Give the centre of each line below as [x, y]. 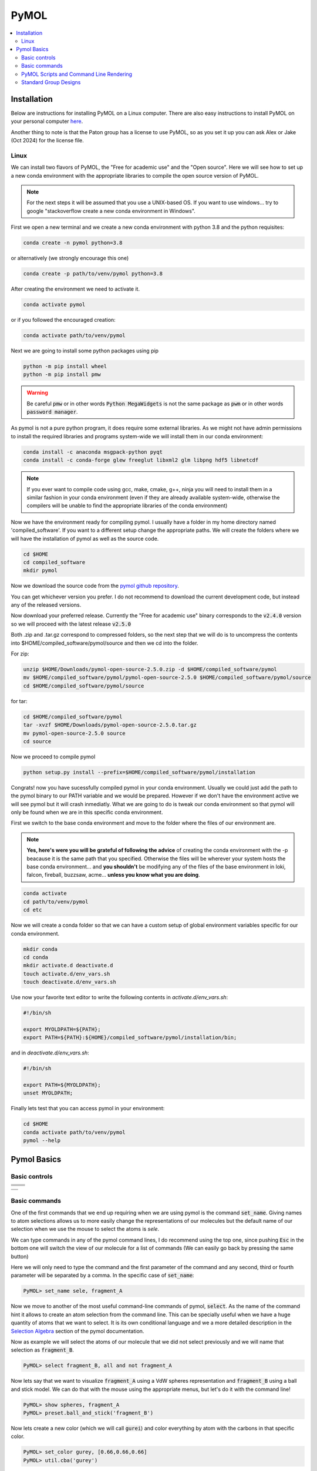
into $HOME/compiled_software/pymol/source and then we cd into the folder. [104, 643]
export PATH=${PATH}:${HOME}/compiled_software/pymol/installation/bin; [130, 1038]
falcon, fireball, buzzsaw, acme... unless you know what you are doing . [113, 875]
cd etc [33, 910]
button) [20, 1256]
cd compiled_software [54, 562]
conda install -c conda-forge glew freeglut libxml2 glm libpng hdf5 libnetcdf [141, 460]
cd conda [36, 957]
